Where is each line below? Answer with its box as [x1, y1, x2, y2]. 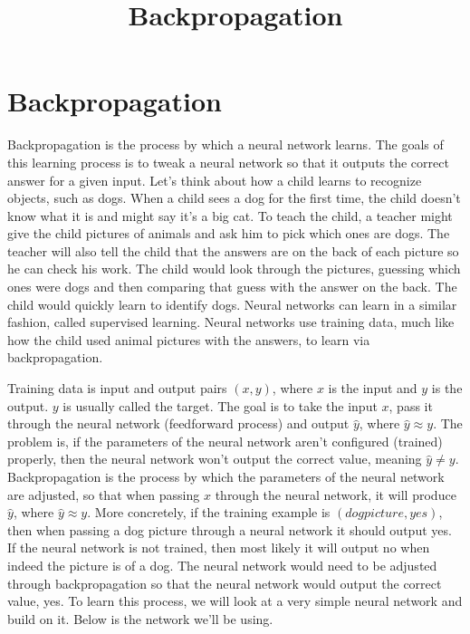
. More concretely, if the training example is [87, 503, 331, 522]
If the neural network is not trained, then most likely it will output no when [7, 538, 430, 557]
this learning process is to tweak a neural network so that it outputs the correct [7, 152, 449, 171]
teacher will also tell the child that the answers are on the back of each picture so [7, 241, 459, 260]
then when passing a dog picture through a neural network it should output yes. [7, 520, 452, 539]
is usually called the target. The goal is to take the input [62, 396, 378, 415]
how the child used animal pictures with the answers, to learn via [7, 330, 370, 349]
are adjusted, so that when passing [7, 485, 200, 504]
